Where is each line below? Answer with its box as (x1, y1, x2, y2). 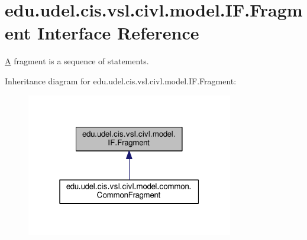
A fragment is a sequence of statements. (5, 55, 149, 67)
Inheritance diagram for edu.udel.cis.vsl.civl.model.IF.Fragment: (5, 74, 237, 87)
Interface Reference (37, 21, 199, 45)
